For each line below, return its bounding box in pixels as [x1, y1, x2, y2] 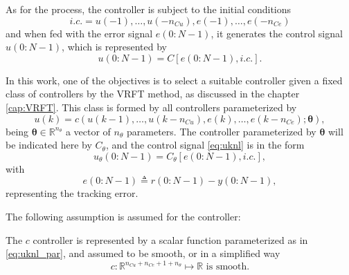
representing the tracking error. [6, 186, 138, 200]
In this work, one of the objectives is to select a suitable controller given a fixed [6, 73, 343, 87]
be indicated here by [6, 137, 92, 152]
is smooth [206, 262, 247, 272]
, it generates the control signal [211, 26, 343, 40]
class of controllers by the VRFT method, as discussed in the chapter [6, 86, 300, 101]
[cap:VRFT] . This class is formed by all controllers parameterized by [6, 99, 297, 114]
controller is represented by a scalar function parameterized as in [33, 232, 308, 247]
